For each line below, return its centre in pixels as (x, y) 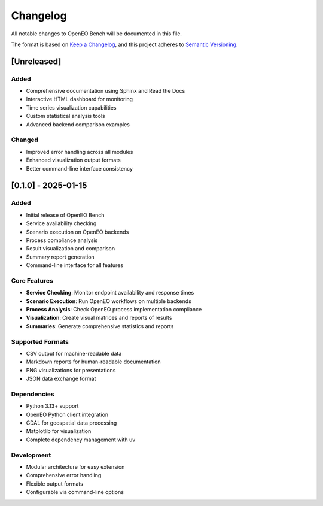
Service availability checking (61, 223)
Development (31, 455)
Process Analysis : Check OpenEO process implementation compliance (114, 309)
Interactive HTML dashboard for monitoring (80, 99)
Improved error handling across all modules (80, 152)
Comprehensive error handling (64, 475)
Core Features (32, 280)
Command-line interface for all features (75, 265)
